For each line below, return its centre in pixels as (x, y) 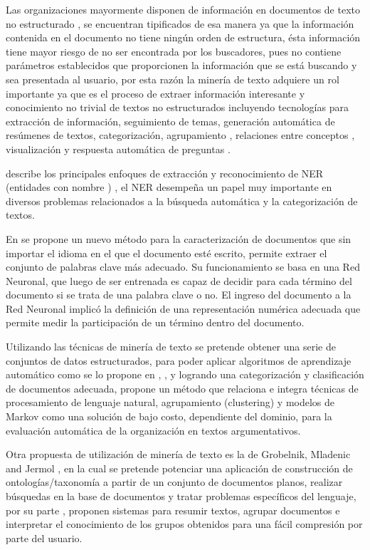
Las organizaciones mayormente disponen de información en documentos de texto (183, 9)
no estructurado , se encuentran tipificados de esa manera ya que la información (180, 23)
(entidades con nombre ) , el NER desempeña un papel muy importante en (169, 187)
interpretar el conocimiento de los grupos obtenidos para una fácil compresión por (184, 524)
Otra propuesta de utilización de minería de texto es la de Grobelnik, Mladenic (178, 454)
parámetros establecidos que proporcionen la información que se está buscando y (181, 65)
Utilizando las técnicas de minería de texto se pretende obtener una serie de (171, 347)
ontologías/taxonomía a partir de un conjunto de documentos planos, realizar (174, 482)
